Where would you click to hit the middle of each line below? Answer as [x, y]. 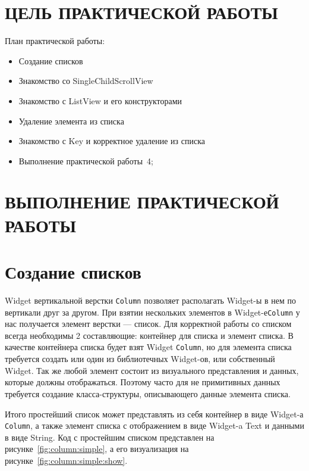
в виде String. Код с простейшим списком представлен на [110, 437]
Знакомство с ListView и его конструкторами [100, 100]
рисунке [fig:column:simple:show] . [66, 460]
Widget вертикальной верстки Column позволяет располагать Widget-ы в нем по [151, 300]
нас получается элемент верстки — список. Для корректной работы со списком [148, 324]
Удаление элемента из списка [71, 121]
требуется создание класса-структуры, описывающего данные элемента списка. [148, 393]
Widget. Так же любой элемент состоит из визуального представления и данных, [152, 370]
